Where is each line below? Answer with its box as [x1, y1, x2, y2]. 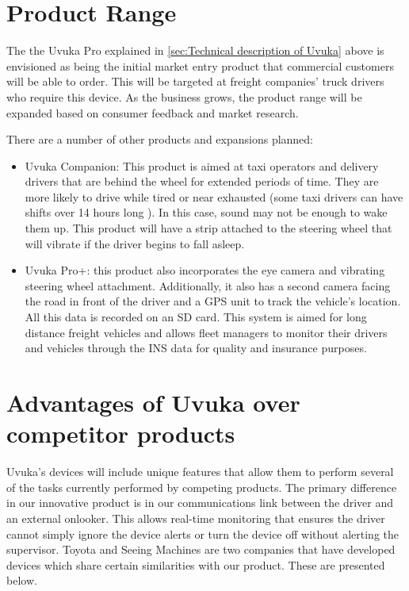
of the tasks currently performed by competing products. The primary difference [6, 478, 397, 495]
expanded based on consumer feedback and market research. [6, 104, 299, 121]
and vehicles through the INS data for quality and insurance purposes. [25, 340, 367, 356]
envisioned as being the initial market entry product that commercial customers [6, 57, 394, 74]
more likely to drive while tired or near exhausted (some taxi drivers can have [25, 188, 403, 205]
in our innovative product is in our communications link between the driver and [6, 494, 394, 511]
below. [6, 572, 37, 589]
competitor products [6, 417, 235, 450]
